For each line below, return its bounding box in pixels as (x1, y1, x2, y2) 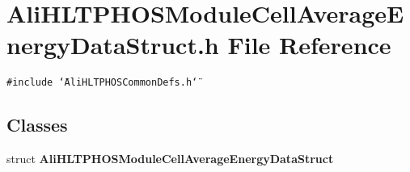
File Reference (227, 28, 391, 61)
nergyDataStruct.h (6, 28, 219, 61)
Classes (6, 112, 68, 137)
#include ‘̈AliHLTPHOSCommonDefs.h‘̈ (6, 77, 198, 89)
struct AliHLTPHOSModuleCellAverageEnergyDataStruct (6, 150, 334, 167)
